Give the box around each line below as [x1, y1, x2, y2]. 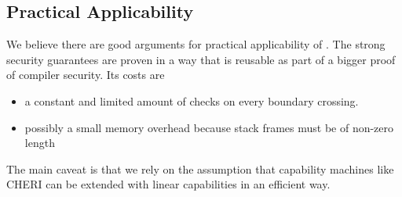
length [24, 134, 55, 151]
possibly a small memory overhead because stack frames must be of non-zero [24, 119, 394, 135]
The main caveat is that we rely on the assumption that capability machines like [6, 160, 394, 177]
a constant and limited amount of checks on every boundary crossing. [24, 92, 359, 109]
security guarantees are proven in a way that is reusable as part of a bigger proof [6, 51, 396, 67]
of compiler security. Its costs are [6, 66, 165, 83]
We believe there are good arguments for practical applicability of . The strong [6, 36, 386, 52]
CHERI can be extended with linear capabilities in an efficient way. [6, 176, 331, 192]
